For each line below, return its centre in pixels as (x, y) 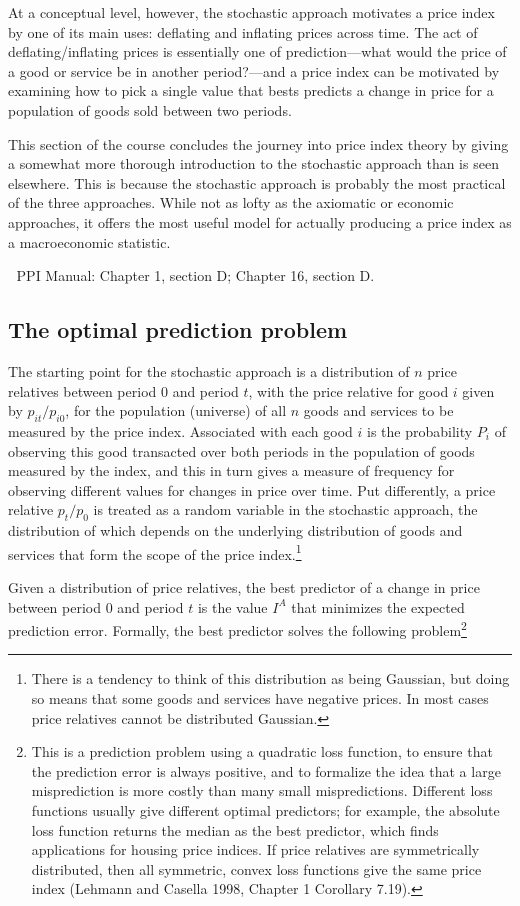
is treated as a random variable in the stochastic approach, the (285, 509)
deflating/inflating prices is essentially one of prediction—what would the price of (257, 51)
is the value (232, 606)
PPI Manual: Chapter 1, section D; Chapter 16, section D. (195, 275)
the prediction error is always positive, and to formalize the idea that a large (266, 770)
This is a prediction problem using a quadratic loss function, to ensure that (262, 751)
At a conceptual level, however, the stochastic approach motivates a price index (251, 12)
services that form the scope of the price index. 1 (155, 552)
